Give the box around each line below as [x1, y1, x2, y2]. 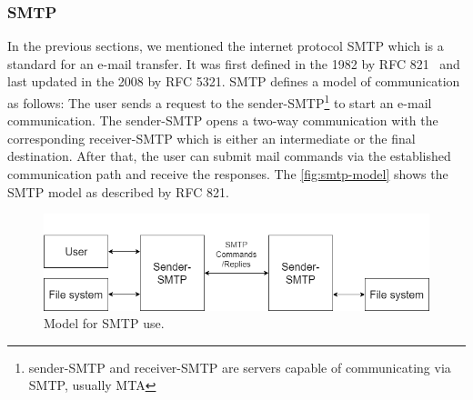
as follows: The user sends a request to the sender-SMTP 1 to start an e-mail [7, 91, 432, 112]
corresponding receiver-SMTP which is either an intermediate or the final [7, 128, 416, 147]
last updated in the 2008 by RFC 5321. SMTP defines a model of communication [7, 72, 460, 91]
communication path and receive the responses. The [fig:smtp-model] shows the [7, 165, 448, 184]
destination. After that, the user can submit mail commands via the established [7, 146, 451, 165]
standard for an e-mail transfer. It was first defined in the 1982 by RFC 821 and [7, 54, 460, 73]
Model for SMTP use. [44, 314, 165, 333]
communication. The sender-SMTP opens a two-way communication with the [7, 111, 438, 130]
